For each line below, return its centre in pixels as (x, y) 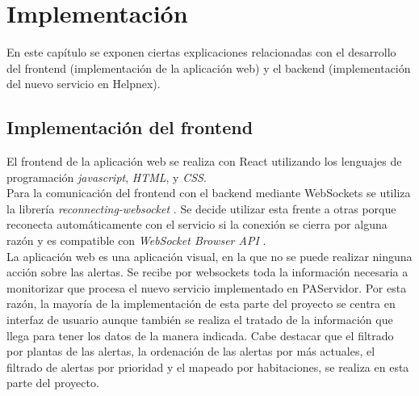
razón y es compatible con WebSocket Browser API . (136, 240)
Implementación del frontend (130, 127)
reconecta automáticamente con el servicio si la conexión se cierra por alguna (197, 224)
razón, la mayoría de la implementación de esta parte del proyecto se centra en (201, 303)
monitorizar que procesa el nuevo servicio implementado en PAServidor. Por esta (207, 287)
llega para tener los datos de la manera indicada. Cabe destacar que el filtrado (200, 335)
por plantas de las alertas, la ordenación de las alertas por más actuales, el (191, 351)
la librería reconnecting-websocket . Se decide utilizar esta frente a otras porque (201, 208)
